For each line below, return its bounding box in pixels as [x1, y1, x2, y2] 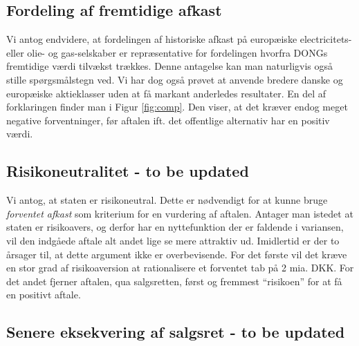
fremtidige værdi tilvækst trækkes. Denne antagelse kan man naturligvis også [6, 59, 333, 73]
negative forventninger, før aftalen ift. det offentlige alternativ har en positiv [6, 113, 330, 127]
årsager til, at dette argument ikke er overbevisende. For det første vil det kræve [6, 247, 347, 261]
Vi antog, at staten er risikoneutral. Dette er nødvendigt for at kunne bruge [6, 193, 328, 207]
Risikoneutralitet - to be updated [6, 160, 249, 182]
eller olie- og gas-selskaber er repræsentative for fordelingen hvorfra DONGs [6, 45, 328, 59]
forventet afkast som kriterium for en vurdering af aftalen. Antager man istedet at [6, 206, 353, 220]
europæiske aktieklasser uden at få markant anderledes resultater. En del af [6, 86, 326, 100]
